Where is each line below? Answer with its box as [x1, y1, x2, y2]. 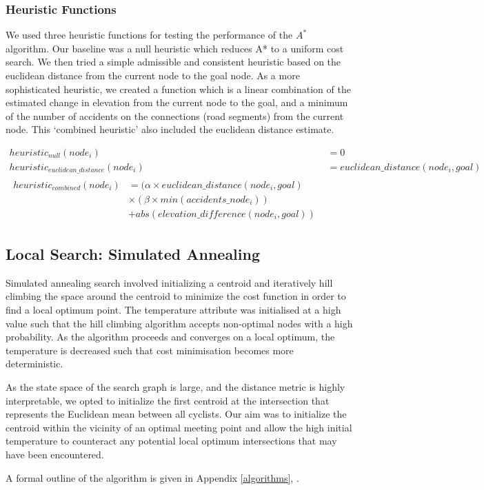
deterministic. [6, 356, 63, 371]
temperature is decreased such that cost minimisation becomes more [6, 343, 294, 357]
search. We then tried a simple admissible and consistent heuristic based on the [6, 54, 341, 69]
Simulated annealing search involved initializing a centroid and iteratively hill [6, 275, 333, 289]
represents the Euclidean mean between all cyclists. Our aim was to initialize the [6, 407, 347, 421]
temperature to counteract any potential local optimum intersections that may [6, 433, 337, 448]
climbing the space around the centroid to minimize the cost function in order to [6, 289, 346, 303]
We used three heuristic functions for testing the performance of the [6, 28, 293, 42]
